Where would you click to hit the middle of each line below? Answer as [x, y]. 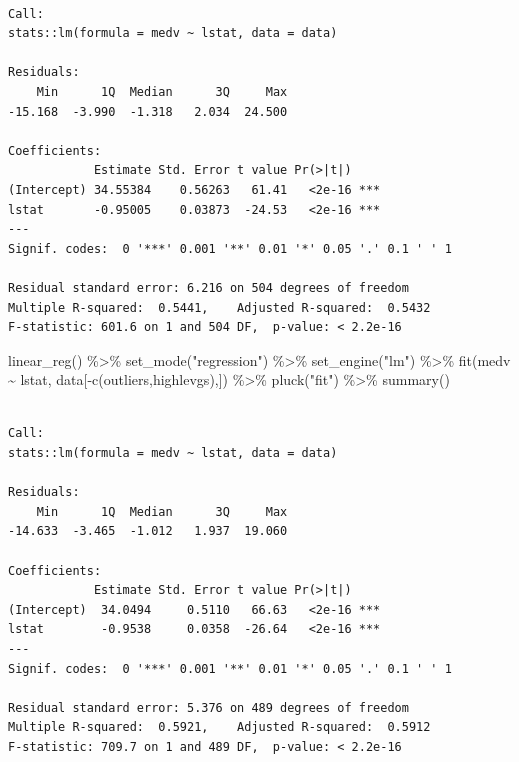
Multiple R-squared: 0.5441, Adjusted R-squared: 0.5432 [219, 307]
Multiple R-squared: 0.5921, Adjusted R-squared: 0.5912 [219, 727]
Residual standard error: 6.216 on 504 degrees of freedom [208, 287]
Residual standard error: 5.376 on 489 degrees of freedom [208, 707]
